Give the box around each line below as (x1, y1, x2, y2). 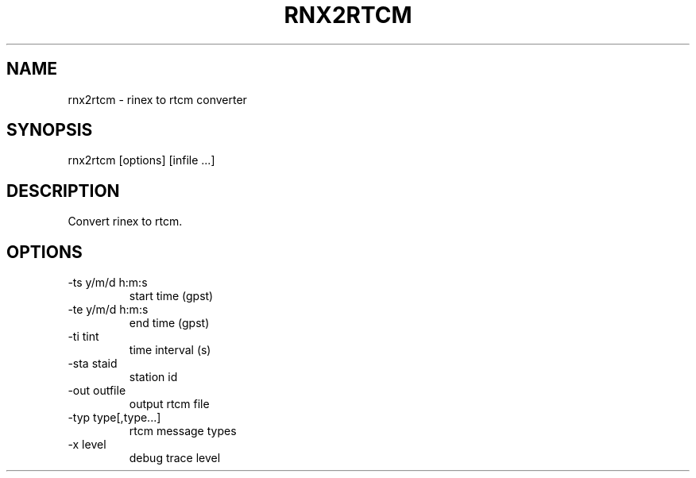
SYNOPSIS (6, 120, 93, 141)
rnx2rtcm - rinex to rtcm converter (68, 92, 247, 106)
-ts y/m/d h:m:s (68, 276, 148, 290)
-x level (68, 438, 106, 452)
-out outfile (68, 384, 126, 398)
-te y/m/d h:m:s (68, 303, 149, 317)
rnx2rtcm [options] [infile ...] (68, 153, 215, 168)
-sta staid (68, 357, 118, 371)
